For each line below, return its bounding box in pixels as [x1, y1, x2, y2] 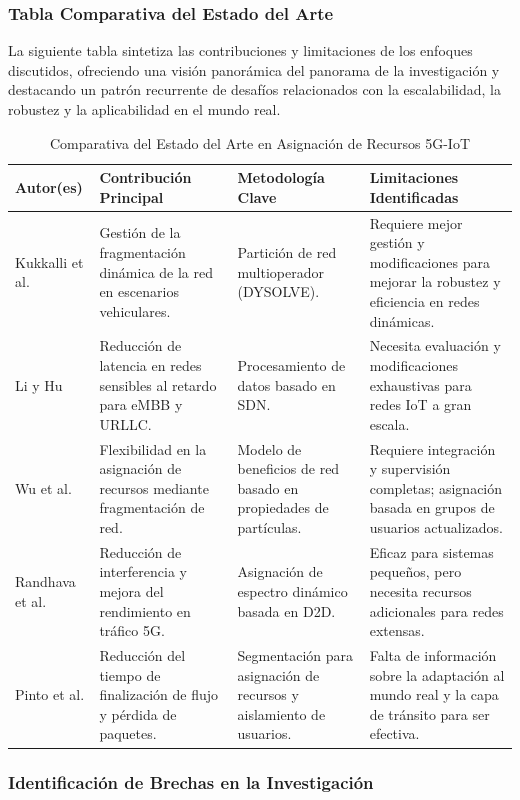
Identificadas [369, 186, 459, 207]
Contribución [99, 167, 192, 188]
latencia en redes [99, 355, 202, 376]
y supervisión [369, 458, 451, 479]
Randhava [15, 571, 76, 592]
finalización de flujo [99, 684, 219, 705]
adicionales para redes [369, 600, 504, 621]
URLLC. [99, 413, 152, 434]
